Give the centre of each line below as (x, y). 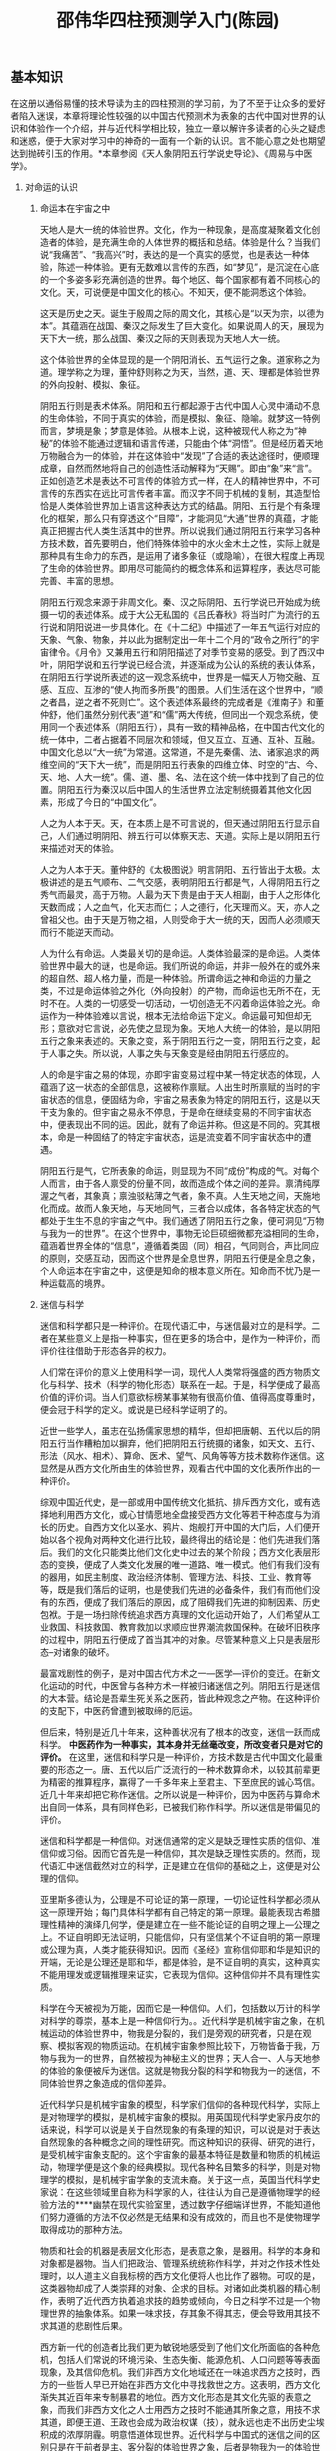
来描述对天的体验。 (79, 848)
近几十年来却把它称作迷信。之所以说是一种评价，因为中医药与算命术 (180, 1794)
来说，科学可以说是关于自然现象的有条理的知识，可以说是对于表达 (184, 2129)
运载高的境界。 (79, 1283)
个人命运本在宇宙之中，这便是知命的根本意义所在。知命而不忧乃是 (175, 1270)
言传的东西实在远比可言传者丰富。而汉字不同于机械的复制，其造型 (175, 493)
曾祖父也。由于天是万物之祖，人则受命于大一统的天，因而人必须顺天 (180, 919)
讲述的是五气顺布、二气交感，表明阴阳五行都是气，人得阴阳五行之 (184, 882)
